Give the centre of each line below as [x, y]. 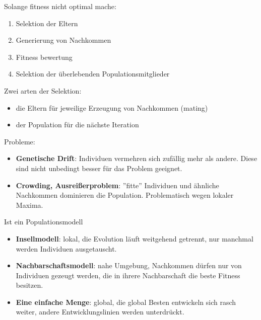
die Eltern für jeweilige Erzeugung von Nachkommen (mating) [112, 107]
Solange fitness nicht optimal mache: [60, 6]
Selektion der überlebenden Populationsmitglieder [93, 74]
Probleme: [20, 141]
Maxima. [29, 205]
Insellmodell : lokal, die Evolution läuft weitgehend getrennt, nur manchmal [135, 238]
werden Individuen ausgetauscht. [66, 248]
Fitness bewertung [44, 57]
